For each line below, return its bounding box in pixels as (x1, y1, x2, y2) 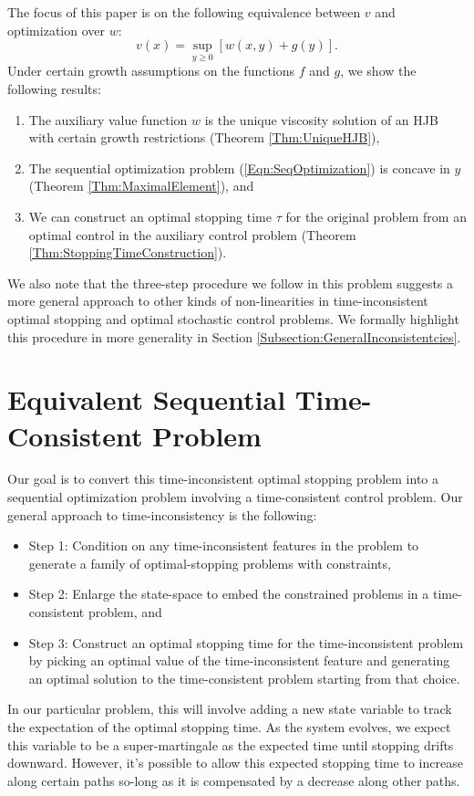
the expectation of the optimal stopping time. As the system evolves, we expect (7, 717, 451, 736)
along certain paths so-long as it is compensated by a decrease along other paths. (7, 770, 460, 790)
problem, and (88, 602, 162, 621)
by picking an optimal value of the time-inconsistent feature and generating (28, 651, 450, 670)
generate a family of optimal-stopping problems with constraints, (28, 553, 391, 572)
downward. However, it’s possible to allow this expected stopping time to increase (7, 753, 463, 772)
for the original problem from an (285, 206, 467, 225)
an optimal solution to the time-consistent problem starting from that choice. (28, 668, 460, 687)
